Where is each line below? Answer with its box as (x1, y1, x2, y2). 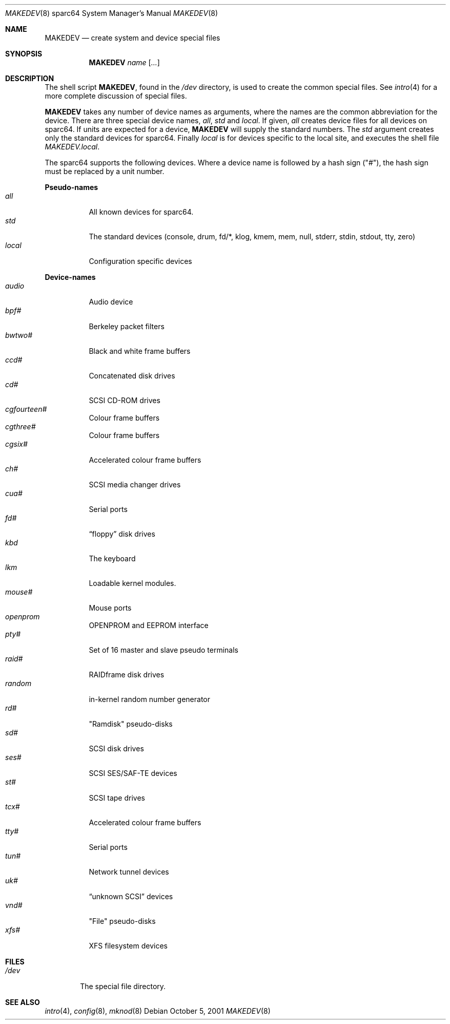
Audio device (89, 297, 133, 306)
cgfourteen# (5, 405, 47, 413)
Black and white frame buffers (89, 347, 191, 355)
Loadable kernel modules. (89, 579, 176, 587)
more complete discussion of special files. (45, 91, 187, 100)
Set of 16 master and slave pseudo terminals (89, 646, 238, 654)
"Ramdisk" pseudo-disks (89, 719, 173, 728)
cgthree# (5, 422, 36, 431)
